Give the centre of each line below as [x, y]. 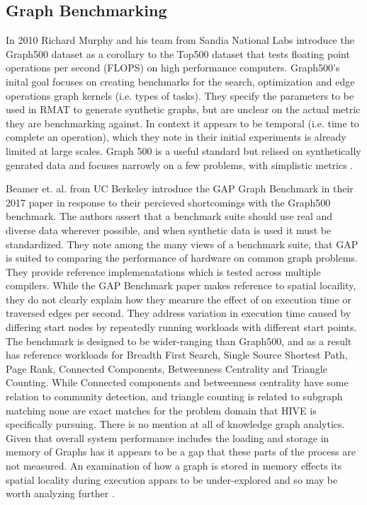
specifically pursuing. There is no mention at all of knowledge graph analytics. [175, 424]
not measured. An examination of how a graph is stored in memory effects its [174, 466]
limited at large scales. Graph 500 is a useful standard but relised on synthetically [183, 150]
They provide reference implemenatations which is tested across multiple [163, 271]
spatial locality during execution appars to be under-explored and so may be [172, 479]
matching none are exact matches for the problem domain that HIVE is [161, 410]
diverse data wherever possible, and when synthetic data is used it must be [169, 230]
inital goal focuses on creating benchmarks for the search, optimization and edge [180, 81]
